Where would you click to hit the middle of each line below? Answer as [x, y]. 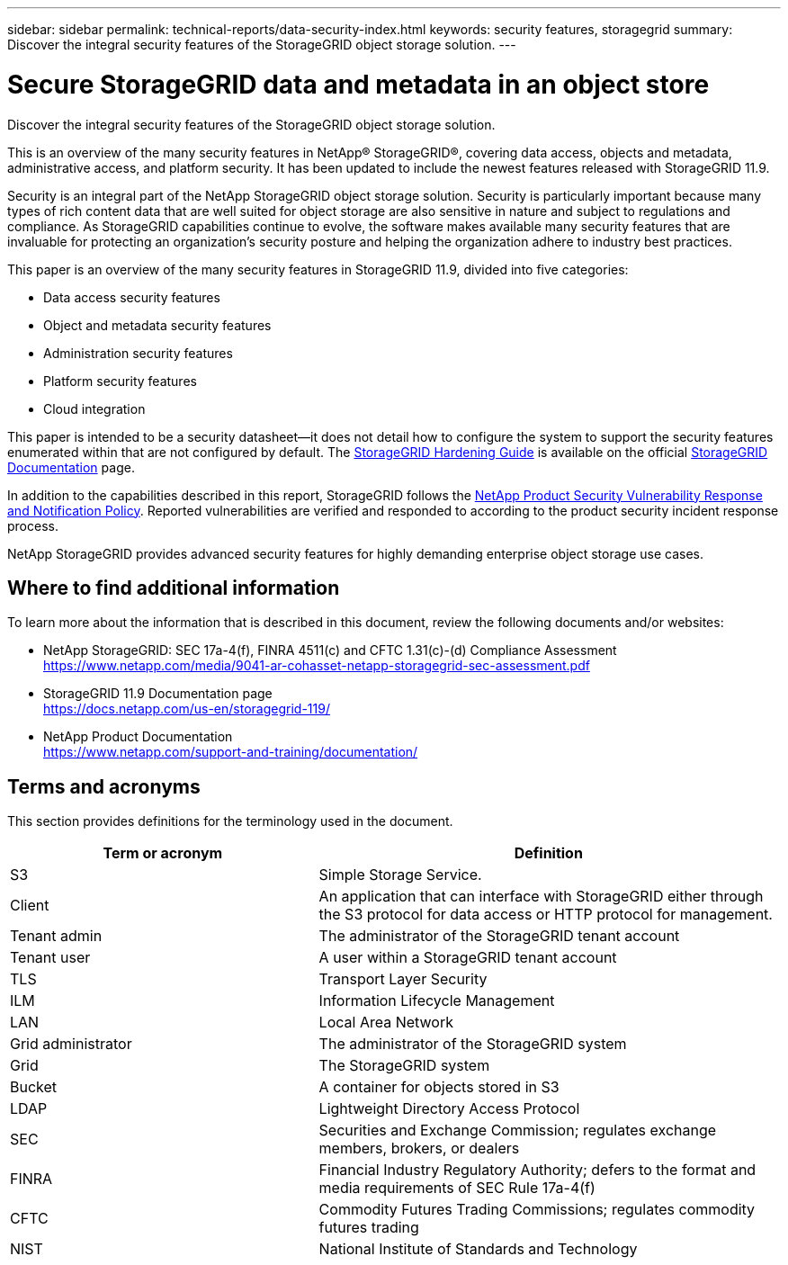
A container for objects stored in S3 [439, 1087]
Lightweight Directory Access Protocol [449, 1109]
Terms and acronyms [104, 786]
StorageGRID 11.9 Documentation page [158, 694]
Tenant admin [56, 936]
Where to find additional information [174, 588]
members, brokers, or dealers [419, 1148]
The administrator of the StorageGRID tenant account [499, 936]
